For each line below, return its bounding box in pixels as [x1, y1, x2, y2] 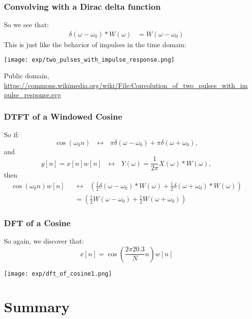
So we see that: [4, 19, 49, 30]
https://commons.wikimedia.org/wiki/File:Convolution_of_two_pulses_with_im [4, 80, 248, 90]
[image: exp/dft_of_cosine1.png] [4, 270, 112, 277]
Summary [4, 296, 70, 316]
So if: [4, 129, 19, 140]
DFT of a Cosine [4, 216, 71, 229]
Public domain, [4, 71, 49, 81]
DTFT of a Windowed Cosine [4, 110, 123, 122]
